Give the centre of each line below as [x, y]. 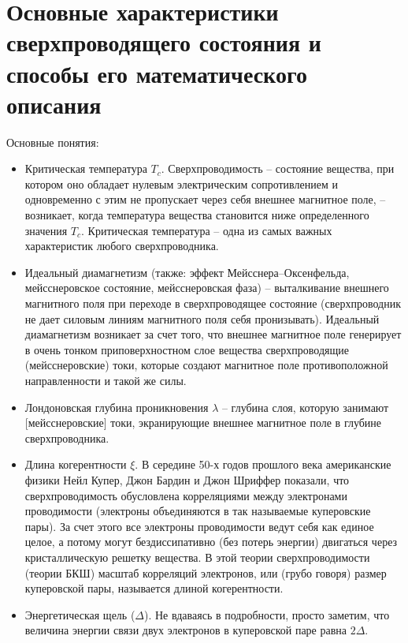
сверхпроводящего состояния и [164, 42]
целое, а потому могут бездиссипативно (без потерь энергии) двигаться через [211, 542]
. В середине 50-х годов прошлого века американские [263, 464]
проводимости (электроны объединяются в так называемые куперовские [198, 511]
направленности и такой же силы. [106, 380]
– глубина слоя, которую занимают [305, 407]
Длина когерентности [76, 464]
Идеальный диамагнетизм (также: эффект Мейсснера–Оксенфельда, [187, 272]
